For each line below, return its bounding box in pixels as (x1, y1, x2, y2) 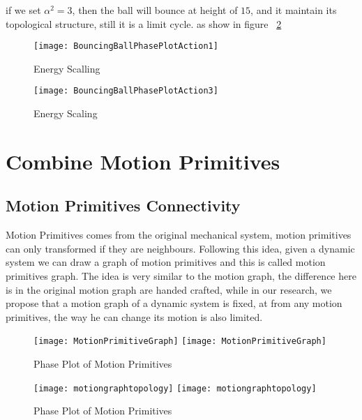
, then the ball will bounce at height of (72, 3, 238, 17)
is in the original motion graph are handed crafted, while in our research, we (6, 282, 332, 297)
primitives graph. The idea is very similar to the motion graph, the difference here (6, 269, 356, 283)
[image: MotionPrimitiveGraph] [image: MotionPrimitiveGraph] (33, 336, 326, 347)
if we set (6, 3, 41, 17)
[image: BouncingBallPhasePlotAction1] (33, 41, 218, 52)
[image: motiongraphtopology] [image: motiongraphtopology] (33, 383, 317, 393)
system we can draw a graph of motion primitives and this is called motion (6, 255, 326, 269)
